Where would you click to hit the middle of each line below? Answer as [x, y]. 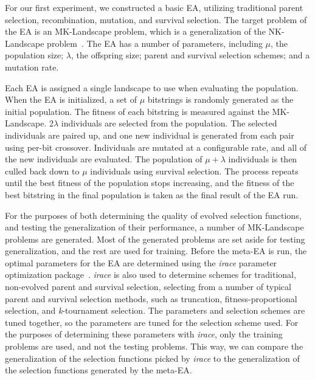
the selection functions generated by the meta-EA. [99, 370]
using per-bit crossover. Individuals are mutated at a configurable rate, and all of [156, 147]
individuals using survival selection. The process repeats [194, 171]
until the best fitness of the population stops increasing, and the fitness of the [150, 183]
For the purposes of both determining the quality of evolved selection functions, [153, 215]
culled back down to [42, 171]
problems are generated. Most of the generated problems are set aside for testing [155, 239]
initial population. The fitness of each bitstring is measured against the [137, 111]
